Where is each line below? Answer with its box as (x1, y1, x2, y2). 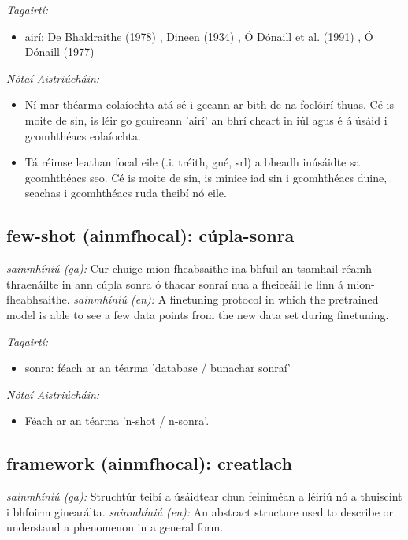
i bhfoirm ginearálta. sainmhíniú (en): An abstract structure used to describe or (6, 503, 394, 520)
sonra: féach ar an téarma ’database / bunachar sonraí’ (24, 359, 291, 376)
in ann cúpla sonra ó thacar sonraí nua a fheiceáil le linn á (61, 275, 344, 292)
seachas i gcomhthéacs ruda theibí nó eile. (24, 184, 227, 201)
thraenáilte (6, 275, 59, 292)
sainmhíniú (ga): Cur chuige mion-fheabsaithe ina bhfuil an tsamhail (6, 260, 339, 277)
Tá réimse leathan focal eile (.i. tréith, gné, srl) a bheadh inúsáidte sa (24, 154, 360, 170)
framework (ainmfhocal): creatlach (6, 451, 292, 475)
